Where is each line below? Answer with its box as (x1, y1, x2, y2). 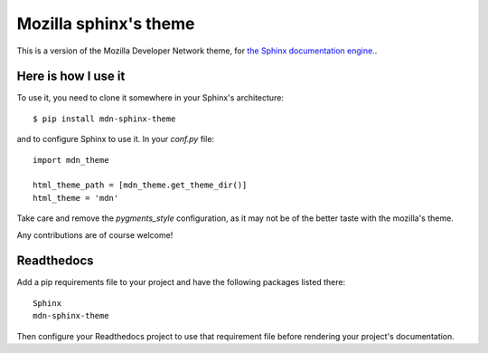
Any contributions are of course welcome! (16, 229, 174, 240)
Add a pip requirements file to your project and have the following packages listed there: (16, 277, 346, 288)
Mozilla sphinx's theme (16, 14, 195, 33)
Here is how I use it (16, 69, 126, 84)
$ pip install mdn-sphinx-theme (33, 113, 176, 124)
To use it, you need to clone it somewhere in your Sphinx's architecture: (16, 92, 285, 103)
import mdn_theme (33, 155, 109, 165)
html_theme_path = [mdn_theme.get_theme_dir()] (33, 180, 248, 190)
